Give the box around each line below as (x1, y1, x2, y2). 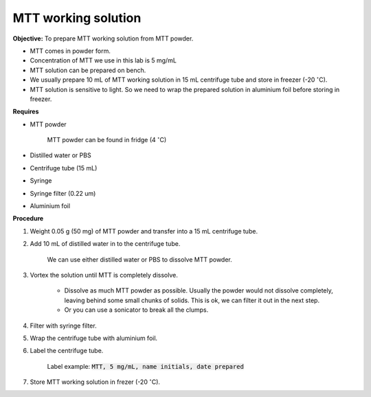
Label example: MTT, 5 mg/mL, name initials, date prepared (47, 362, 244, 370)
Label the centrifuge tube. (30, 347, 104, 355)
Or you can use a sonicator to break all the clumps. (64, 306, 209, 314)
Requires (12, 107, 39, 116)
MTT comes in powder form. (30, 47, 111, 55)
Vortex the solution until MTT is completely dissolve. (30, 271, 178, 279)
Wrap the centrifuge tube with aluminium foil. (30, 334, 158, 342)
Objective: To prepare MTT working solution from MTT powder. (12, 34, 194, 43)
